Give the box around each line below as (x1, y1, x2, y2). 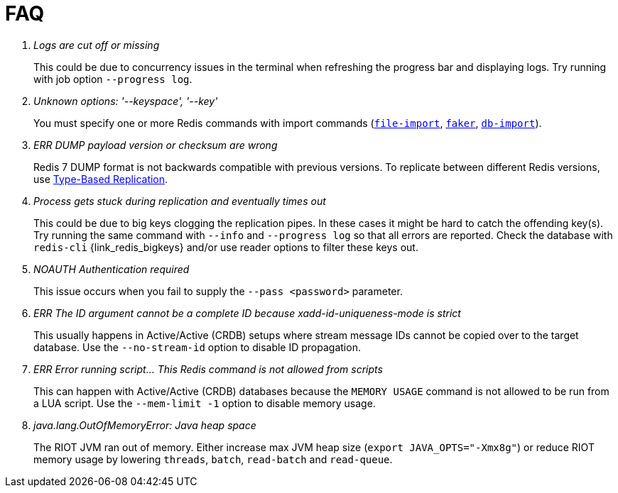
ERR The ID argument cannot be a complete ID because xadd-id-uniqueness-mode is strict (33, 306, 461, 319)
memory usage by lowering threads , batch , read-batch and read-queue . (33, 453, 393, 465)
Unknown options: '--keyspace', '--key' (33, 94, 218, 107)
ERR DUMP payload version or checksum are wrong (33, 138, 278, 151)
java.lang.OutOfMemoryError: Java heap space (33, 419, 256, 431)
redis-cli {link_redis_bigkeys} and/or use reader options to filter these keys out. (33, 240, 418, 253)
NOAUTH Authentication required (33, 262, 190, 275)
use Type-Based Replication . (33, 172, 168, 185)
